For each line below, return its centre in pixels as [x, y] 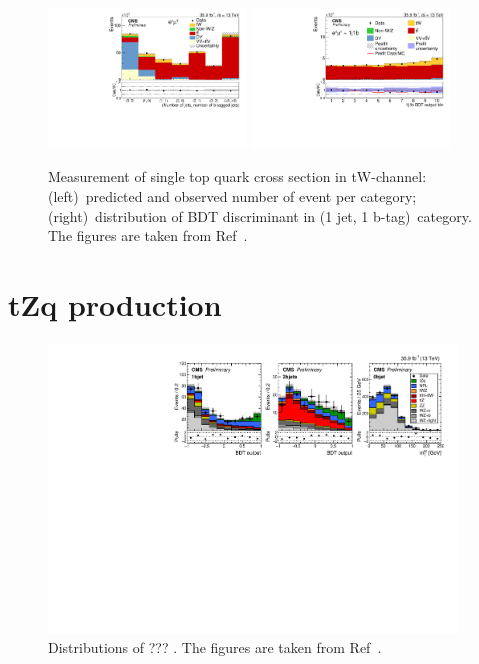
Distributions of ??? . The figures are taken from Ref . [215, 647]
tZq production [115, 303]
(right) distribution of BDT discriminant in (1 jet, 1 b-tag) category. [260, 215]
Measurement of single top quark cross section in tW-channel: [237, 176]
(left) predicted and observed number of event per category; [232, 196]
